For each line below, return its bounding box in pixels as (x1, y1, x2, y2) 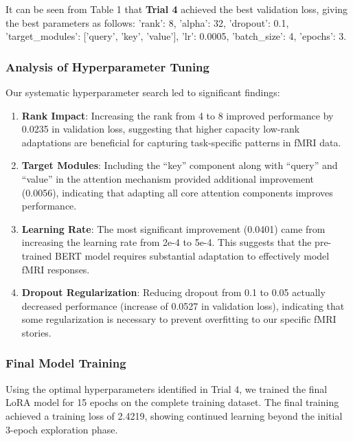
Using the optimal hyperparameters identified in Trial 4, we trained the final (5, 381, 328, 396)
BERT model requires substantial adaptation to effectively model (55, 248, 330, 262)
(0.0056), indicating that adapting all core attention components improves (21, 185, 333, 199)
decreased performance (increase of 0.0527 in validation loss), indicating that (21, 298, 345, 313)
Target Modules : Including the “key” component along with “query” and (21, 158, 338, 172)
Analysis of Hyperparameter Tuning (5, 58, 209, 75)
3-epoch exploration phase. (5, 422, 118, 436)
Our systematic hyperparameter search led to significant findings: (5, 85, 280, 99)
